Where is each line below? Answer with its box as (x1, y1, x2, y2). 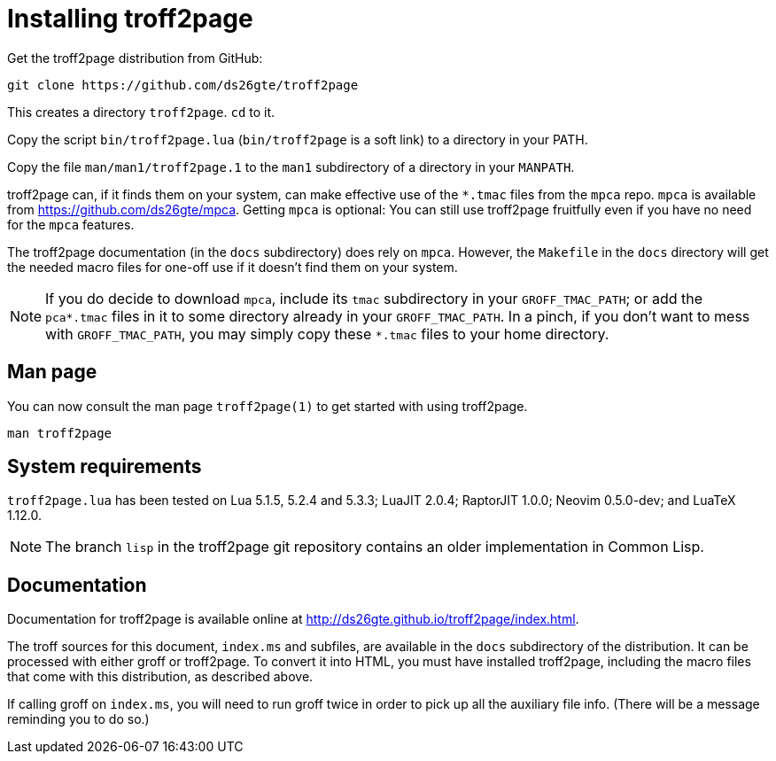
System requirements (7, 455, 202, 478)
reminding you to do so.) (7, 711, 150, 727)
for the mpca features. (7, 216, 135, 232)
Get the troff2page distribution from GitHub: (7, 50, 263, 66)
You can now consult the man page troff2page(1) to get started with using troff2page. (7, 398, 528, 414)
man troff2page (7, 425, 113, 440)
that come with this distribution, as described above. (7, 669, 314, 685)
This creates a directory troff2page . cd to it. (7, 104, 275, 120)
